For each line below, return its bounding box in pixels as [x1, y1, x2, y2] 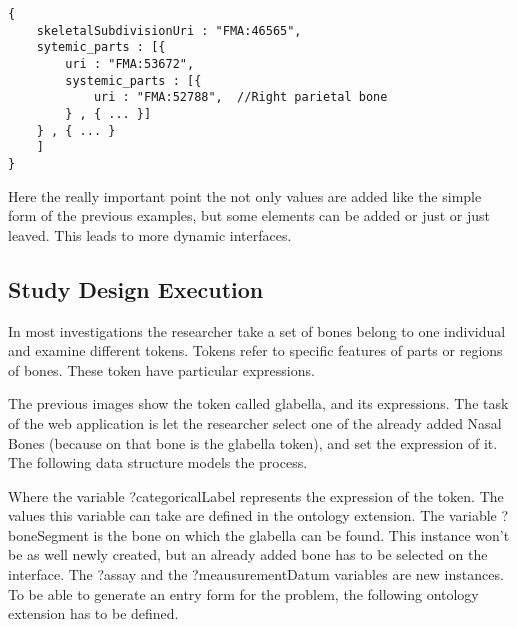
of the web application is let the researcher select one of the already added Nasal [8, 412, 502, 433]
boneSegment [8, 524, 89, 545]
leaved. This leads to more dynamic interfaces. [8, 224, 292, 245]
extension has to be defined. [8, 603, 179, 624]
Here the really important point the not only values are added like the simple [8, 185, 482, 206]
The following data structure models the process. [8, 452, 308, 473]
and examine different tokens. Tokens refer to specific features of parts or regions [8, 340, 503, 361]
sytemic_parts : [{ [36, 40, 166, 55]
